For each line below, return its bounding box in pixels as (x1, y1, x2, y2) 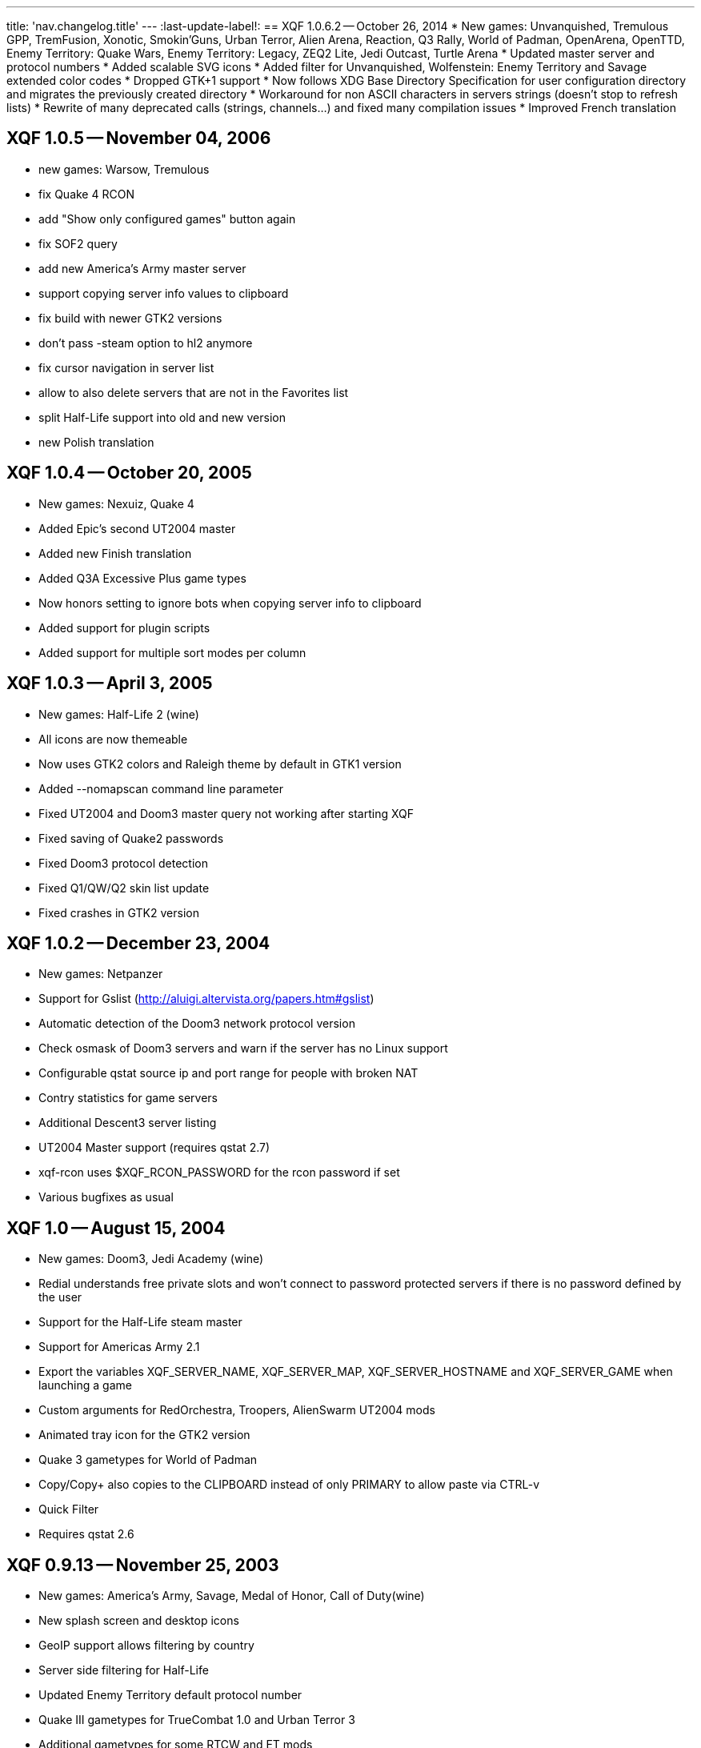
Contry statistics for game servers (38, 1091, 218, 1105)
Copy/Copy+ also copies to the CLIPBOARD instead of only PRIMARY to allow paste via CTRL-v (38, 1477, 540, 1492)
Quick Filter (38, 1502, 99, 1517)
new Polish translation (38, 435, 154, 449)
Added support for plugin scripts (38, 620, 210, 635)
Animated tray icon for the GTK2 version (38, 1428, 250, 1442)
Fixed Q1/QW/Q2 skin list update (38, 880, 210, 895)
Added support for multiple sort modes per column (38, 645, 306, 660)
